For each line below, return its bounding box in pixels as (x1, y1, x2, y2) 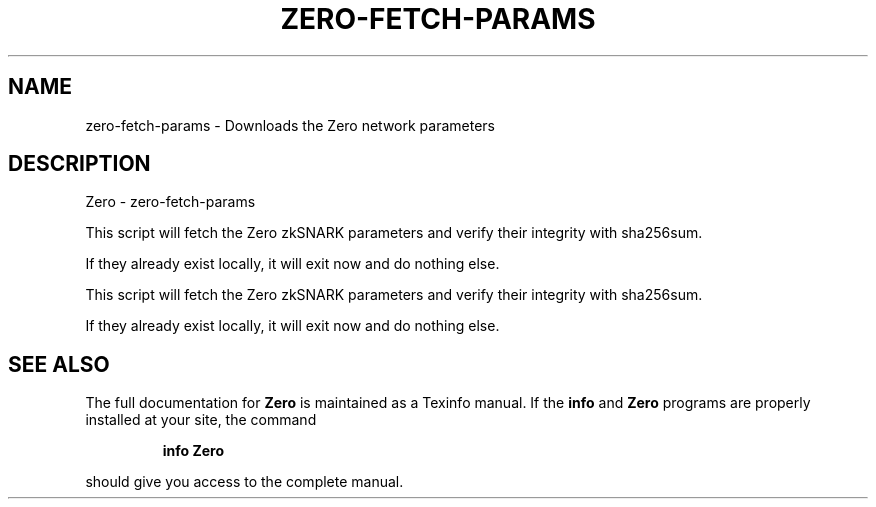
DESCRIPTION (8, 151, 151, 177)
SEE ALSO (8, 351, 110, 377)
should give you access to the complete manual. (85, 473, 404, 491)
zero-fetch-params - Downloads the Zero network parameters (85, 116, 495, 134)
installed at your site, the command (85, 411, 317, 429)
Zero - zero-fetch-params (85, 193, 256, 211)
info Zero (162, 442, 225, 460)
